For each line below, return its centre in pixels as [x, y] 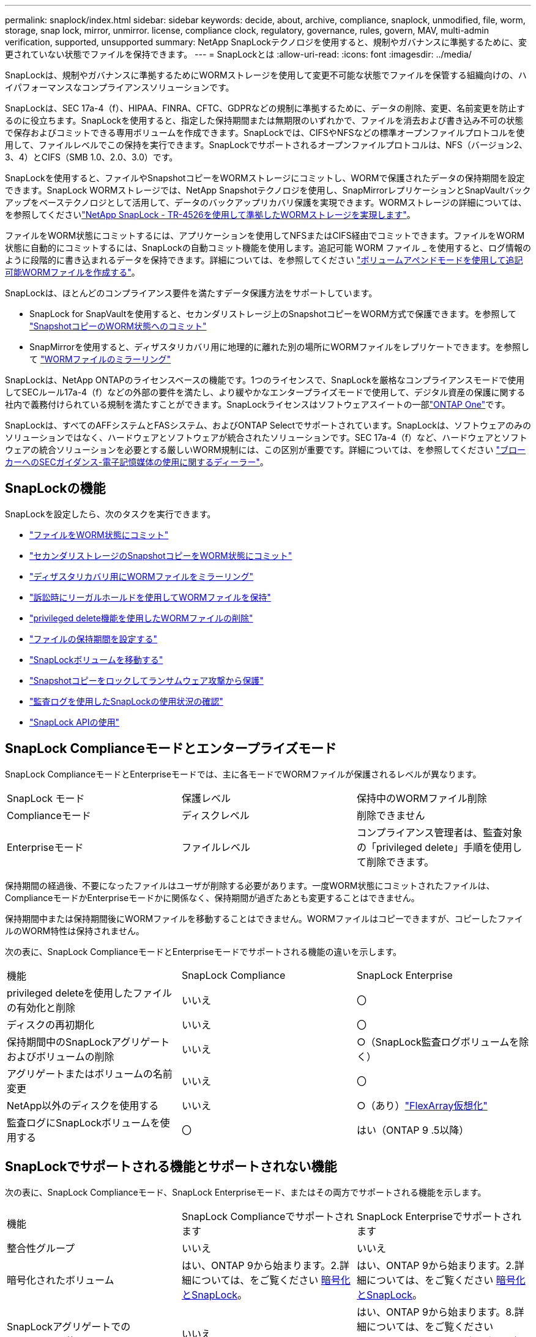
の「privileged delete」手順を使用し [439, 847]
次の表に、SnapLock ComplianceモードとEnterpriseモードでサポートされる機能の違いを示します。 [203, 951]
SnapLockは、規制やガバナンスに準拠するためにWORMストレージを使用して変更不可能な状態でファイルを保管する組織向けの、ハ [266, 75]
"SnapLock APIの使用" [75, 722]
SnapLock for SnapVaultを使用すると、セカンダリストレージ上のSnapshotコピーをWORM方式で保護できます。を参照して [273, 314]
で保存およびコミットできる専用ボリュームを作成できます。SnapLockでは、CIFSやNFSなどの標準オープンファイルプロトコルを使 [265, 133]
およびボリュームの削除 [61, 1056]
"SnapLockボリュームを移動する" [96, 659]
